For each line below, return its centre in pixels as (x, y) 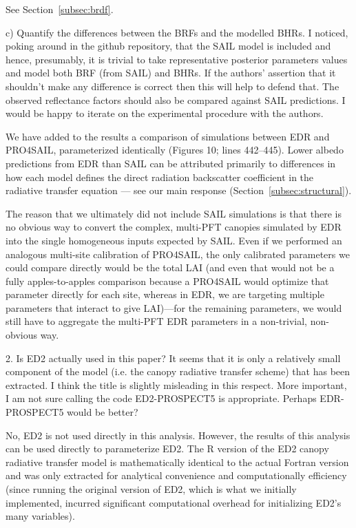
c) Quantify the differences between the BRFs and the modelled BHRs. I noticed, (177, 32)
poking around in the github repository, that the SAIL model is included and (168, 46)
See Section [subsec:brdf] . (60, 9)
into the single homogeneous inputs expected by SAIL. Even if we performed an (174, 240)
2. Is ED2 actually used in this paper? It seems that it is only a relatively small (173, 358)
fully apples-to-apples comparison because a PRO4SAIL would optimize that (167, 281)
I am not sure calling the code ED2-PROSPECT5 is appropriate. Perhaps (161, 398)
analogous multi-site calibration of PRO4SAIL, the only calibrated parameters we (178, 254)
